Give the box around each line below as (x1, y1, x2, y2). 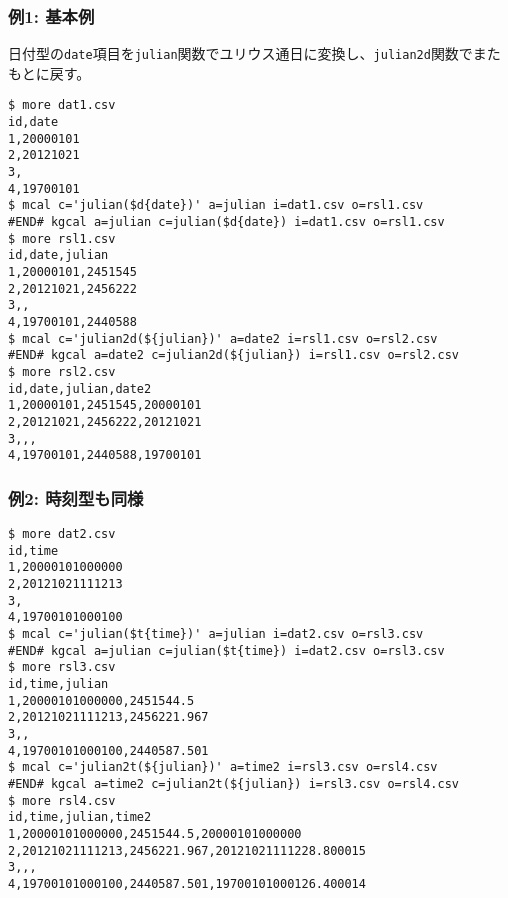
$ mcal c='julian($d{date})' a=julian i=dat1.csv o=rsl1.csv (8, 198, 424, 213)
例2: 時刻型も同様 (8, 485, 144, 510)
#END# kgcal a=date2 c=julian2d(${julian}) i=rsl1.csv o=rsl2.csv (8, 348, 460, 363)
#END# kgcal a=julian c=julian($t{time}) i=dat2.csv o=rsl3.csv (8, 643, 445, 658)
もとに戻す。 (8, 62, 91, 83)
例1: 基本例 (8, 3, 95, 28)
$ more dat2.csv (8, 527, 116, 542)
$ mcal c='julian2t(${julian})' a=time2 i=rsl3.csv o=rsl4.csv (8, 760, 438, 775)
